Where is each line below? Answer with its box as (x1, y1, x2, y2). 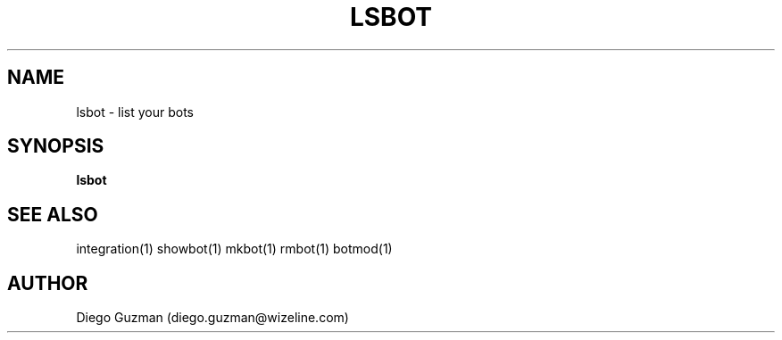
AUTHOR (7, 271, 88, 294)
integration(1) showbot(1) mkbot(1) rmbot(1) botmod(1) (76, 241, 393, 257)
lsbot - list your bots (76, 104, 194, 120)
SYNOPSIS (7, 135, 104, 158)
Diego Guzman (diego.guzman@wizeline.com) (76, 310, 349, 326)
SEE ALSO (7, 203, 98, 226)
